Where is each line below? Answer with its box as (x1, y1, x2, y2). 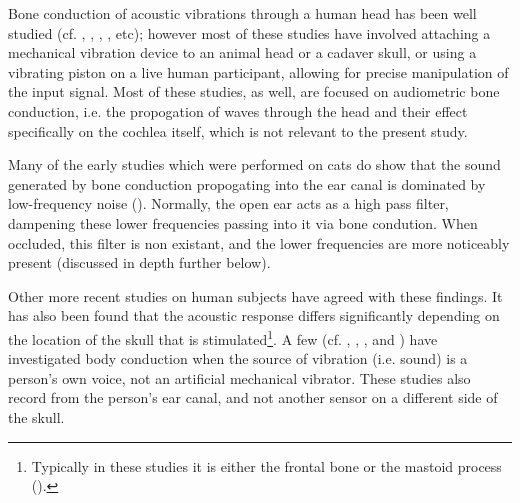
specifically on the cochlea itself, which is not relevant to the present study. (8, 120, 468, 141)
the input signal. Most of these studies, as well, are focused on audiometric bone (8, 81, 500, 102)
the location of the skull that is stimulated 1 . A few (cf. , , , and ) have (8, 325, 438, 349)
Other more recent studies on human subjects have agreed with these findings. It (8, 285, 503, 306)
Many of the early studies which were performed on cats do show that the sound (8, 154, 501, 175)
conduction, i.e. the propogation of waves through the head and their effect (8, 100, 468, 121)
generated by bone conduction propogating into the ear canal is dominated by (8, 173, 486, 194)
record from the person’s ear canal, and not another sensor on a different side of (8, 387, 498, 408)
